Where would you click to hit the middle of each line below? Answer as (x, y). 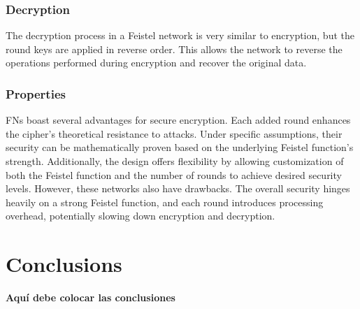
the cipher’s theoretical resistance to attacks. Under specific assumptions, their (174, 133)
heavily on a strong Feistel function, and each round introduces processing (165, 202)
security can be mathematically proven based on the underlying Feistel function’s (180, 147)
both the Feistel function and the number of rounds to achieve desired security (174, 174)
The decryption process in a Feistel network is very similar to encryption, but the (180, 35)
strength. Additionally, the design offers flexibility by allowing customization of (175, 161)
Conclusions (64, 264)
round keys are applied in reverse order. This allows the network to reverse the (174, 49)
